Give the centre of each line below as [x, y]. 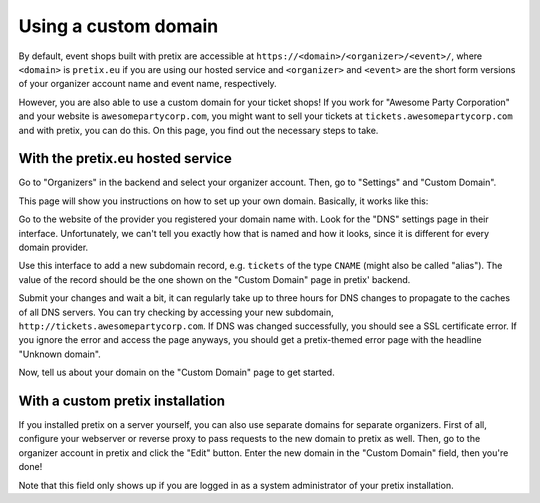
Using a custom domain [118, 26]
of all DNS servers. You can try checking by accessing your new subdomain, [176, 312]
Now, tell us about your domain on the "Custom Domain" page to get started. [176, 372]
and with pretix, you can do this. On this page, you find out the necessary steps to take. [198, 130]
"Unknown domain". [60, 354]
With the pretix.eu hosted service [125, 158]
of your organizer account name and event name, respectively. [147, 84]
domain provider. [53, 247]
